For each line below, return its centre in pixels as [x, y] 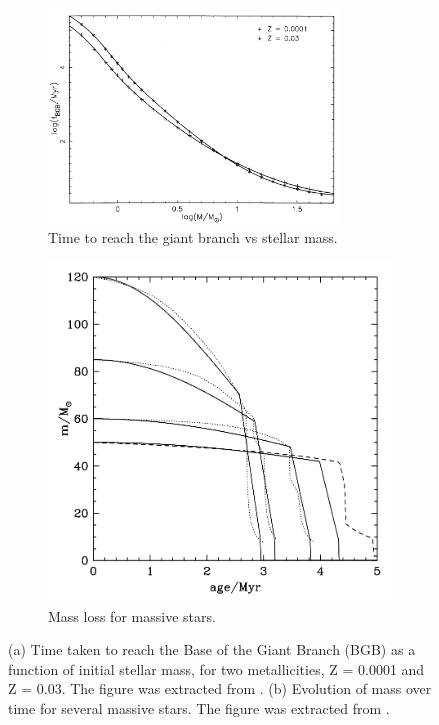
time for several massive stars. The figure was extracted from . [199, 707]
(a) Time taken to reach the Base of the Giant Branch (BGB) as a [212, 649]
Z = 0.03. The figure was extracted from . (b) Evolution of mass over [220, 688]
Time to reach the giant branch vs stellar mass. [193, 236]
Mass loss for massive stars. [132, 615]
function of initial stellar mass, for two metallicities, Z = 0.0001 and [216, 668]
